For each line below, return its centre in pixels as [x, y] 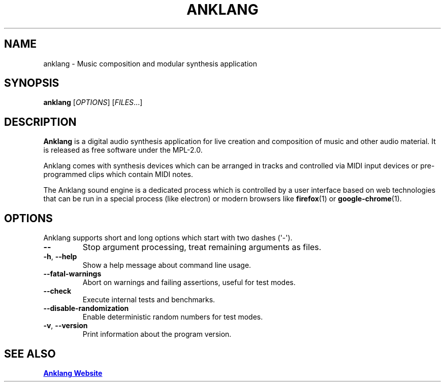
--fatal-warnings [72, 274]
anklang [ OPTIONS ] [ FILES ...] [93, 102]
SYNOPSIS [32, 83]
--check [57, 291]
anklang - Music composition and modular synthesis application [150, 63]
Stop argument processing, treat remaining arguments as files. [202, 247]
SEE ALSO [30, 354]
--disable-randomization [86, 308]
